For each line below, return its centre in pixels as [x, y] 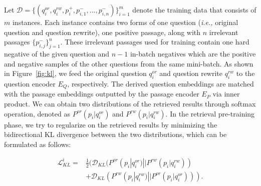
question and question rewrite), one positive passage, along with [102, 32]
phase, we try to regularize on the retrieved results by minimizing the [111, 124]
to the [245, 73]
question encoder [30, 83]
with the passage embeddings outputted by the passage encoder [102, 94]
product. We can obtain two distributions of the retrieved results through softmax [130, 104]
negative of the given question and [57, 53]
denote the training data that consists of [194, 9]
